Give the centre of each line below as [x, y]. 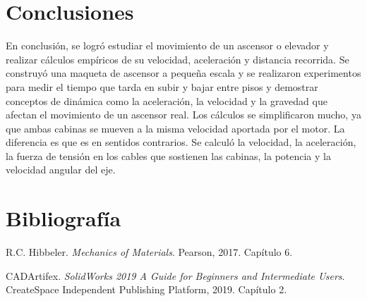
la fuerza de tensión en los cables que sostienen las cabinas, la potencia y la [168, 155]
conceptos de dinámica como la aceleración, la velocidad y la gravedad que [167, 100]
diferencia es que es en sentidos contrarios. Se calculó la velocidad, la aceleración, [181, 142]
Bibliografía [64, 218]
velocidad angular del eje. [61, 170]
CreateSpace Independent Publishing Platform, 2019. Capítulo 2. [146, 289]
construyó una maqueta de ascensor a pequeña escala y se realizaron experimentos [183, 73]
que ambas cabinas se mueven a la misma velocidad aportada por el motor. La [175, 128]
